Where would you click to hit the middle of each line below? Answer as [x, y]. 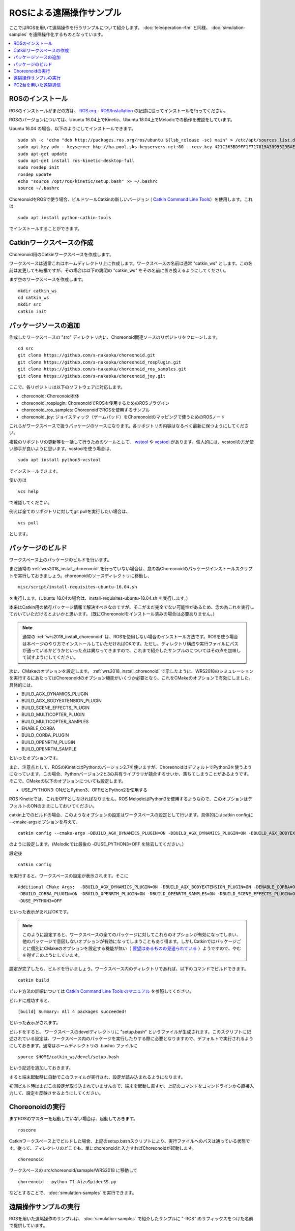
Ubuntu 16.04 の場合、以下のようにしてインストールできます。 [73, 129]
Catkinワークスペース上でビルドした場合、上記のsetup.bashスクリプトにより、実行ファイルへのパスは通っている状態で [130, 1141]
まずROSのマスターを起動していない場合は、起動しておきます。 [74, 1119]
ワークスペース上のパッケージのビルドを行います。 [60, 560]
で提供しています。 [28, 1226]
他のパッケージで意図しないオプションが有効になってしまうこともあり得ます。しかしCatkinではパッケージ [130, 941]
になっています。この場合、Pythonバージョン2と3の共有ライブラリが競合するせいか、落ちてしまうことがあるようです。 [130, 774]
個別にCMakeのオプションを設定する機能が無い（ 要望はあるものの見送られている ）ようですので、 [132, 948]
